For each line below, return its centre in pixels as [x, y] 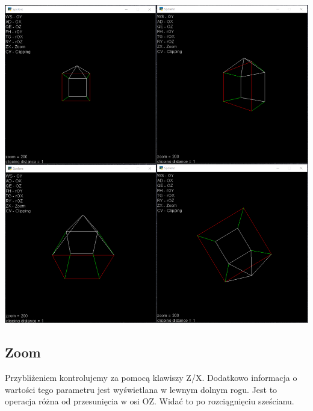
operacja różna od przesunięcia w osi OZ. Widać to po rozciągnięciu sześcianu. [150, 401]
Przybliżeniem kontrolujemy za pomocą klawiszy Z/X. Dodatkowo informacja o [151, 378]
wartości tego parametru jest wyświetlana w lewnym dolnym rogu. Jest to [141, 389]
